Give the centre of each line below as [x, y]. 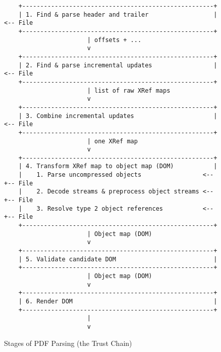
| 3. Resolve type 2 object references [91, 208]
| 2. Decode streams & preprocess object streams [109, 192]
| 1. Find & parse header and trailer [84, 14]
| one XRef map [112, 141]
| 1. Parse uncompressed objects [80, 175]
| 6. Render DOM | [118, 301]
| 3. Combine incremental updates [76, 116]
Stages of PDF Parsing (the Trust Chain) [68, 343]
